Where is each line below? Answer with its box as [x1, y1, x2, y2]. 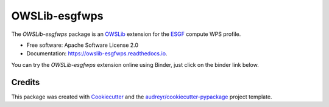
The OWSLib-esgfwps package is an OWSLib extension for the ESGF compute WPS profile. [11, 30, 241, 38]
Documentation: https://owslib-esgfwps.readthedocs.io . [26, 50, 168, 57]
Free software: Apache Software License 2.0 [26, 41, 139, 49]
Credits [11, 77, 40, 88]
